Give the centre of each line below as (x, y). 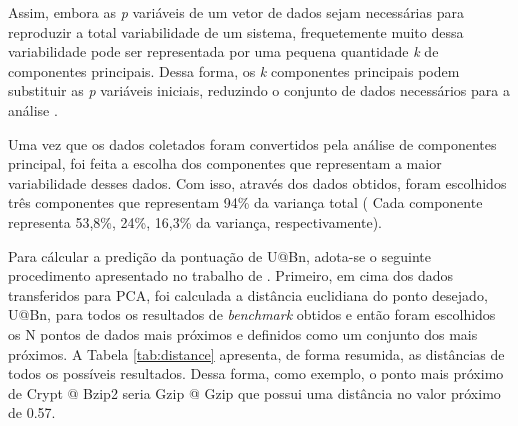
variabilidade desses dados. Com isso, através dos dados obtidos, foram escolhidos (257, 182)
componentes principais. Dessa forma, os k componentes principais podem (234, 70)
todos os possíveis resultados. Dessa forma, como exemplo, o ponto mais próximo (256, 373)
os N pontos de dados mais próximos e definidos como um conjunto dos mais (243, 333)
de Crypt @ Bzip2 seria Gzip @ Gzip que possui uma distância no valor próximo (254, 392)
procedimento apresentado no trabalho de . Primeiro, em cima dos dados (231, 275)
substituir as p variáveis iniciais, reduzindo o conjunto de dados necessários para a (259, 90)
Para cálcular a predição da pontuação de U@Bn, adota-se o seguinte (219, 255)
